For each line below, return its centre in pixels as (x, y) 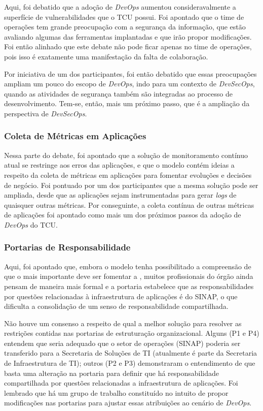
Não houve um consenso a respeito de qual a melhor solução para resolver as (123, 323)
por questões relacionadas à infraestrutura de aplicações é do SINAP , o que (121, 296)
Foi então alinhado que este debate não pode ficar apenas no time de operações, (128, 46)
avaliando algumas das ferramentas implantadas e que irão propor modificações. (128, 36)
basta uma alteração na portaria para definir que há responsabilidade (112, 373)
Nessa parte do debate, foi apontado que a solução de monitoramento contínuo (126, 155)
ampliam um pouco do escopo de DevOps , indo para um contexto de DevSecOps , (129, 84)
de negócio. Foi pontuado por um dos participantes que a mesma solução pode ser (131, 185)
